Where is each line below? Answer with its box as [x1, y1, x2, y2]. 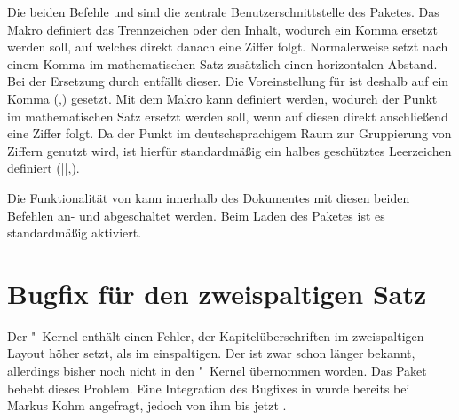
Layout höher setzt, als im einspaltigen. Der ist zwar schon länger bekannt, [7, 344, 415, 362]
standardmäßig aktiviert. [7, 223, 142, 242]
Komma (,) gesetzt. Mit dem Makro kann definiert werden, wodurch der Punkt [7, 89, 438, 107]
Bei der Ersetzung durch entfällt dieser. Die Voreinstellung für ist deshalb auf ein [7, 72, 449, 90]
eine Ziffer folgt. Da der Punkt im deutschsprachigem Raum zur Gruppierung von [7, 124, 452, 143]
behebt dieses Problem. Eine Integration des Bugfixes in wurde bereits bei [7, 378, 410, 397]
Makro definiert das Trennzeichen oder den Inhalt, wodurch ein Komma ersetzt [7, 19, 438, 38]
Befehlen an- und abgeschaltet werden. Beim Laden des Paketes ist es [7, 206, 385, 224]
